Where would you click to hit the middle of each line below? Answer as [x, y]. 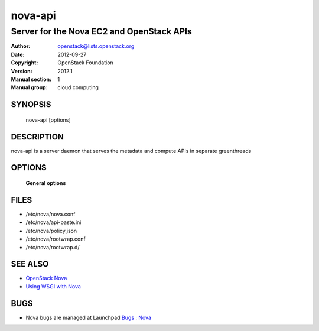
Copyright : [25, 63]
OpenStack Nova [46, 278]
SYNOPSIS [31, 104]
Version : [22, 71]
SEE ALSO [30, 264]
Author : [21, 46]
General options [46, 183]
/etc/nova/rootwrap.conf [56, 239]
